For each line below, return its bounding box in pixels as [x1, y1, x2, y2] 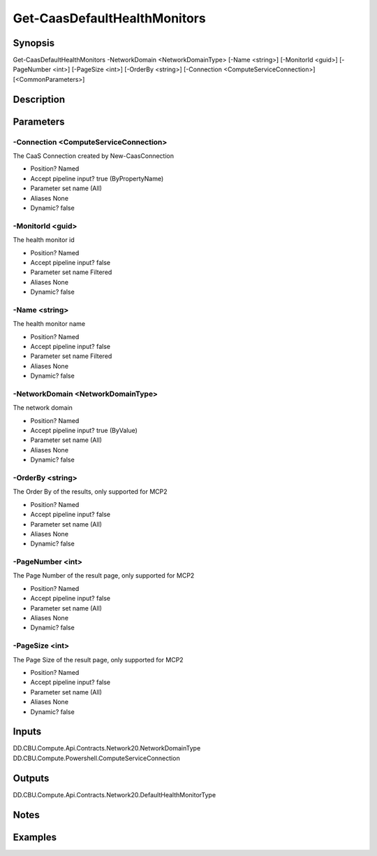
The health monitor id [13, 236, 75, 244]
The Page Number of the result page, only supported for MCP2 [13, 571, 195, 580]
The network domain [13, 404, 73, 412]
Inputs [13, 726, 42, 738]
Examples [13, 831, 57, 843]
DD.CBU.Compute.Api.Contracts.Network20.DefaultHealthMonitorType [13, 790, 216, 799]
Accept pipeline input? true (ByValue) [30, 427, 138, 435]
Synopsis [13, 37, 55, 49]
